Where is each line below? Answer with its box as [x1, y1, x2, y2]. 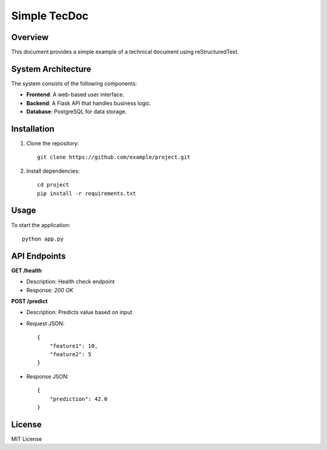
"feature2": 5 [49, 351, 92, 357]
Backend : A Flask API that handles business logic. [26, 99, 151, 107]
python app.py [22, 235, 64, 242]
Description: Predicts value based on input [26, 309, 133, 316]
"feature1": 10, [49, 342, 98, 349]
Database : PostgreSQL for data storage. [26, 108, 127, 115]
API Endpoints [11, 251, 66, 261]
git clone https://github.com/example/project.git [37, 154, 191, 160]
